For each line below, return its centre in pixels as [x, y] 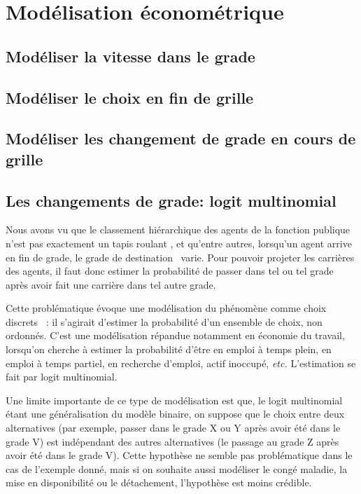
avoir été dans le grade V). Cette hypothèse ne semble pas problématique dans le [179, 455]
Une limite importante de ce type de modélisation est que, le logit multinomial [174, 400]
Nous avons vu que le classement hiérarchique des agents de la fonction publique [178, 229]
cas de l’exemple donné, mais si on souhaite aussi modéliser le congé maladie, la [177, 468]
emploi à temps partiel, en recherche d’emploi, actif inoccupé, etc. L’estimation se [181, 363]
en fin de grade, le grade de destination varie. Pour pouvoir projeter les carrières [180, 257]
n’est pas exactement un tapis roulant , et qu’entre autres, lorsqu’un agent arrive [179, 243]
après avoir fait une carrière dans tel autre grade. [111, 284]
